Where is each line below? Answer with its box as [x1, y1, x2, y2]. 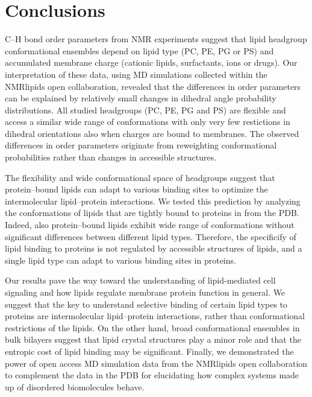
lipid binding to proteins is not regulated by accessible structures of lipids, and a [5, 242, 302, 255]
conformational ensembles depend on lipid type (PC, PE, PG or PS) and [5, 44, 274, 57]
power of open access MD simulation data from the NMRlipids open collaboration [5, 357, 308, 369]
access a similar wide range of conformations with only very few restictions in [5, 115, 290, 128]
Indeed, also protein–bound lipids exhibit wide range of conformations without [5, 218, 295, 231]
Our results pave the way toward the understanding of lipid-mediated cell [5, 274, 276, 287]
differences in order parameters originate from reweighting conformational [5, 139, 277, 151]
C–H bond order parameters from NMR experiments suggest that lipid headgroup [5, 33, 307, 45]
